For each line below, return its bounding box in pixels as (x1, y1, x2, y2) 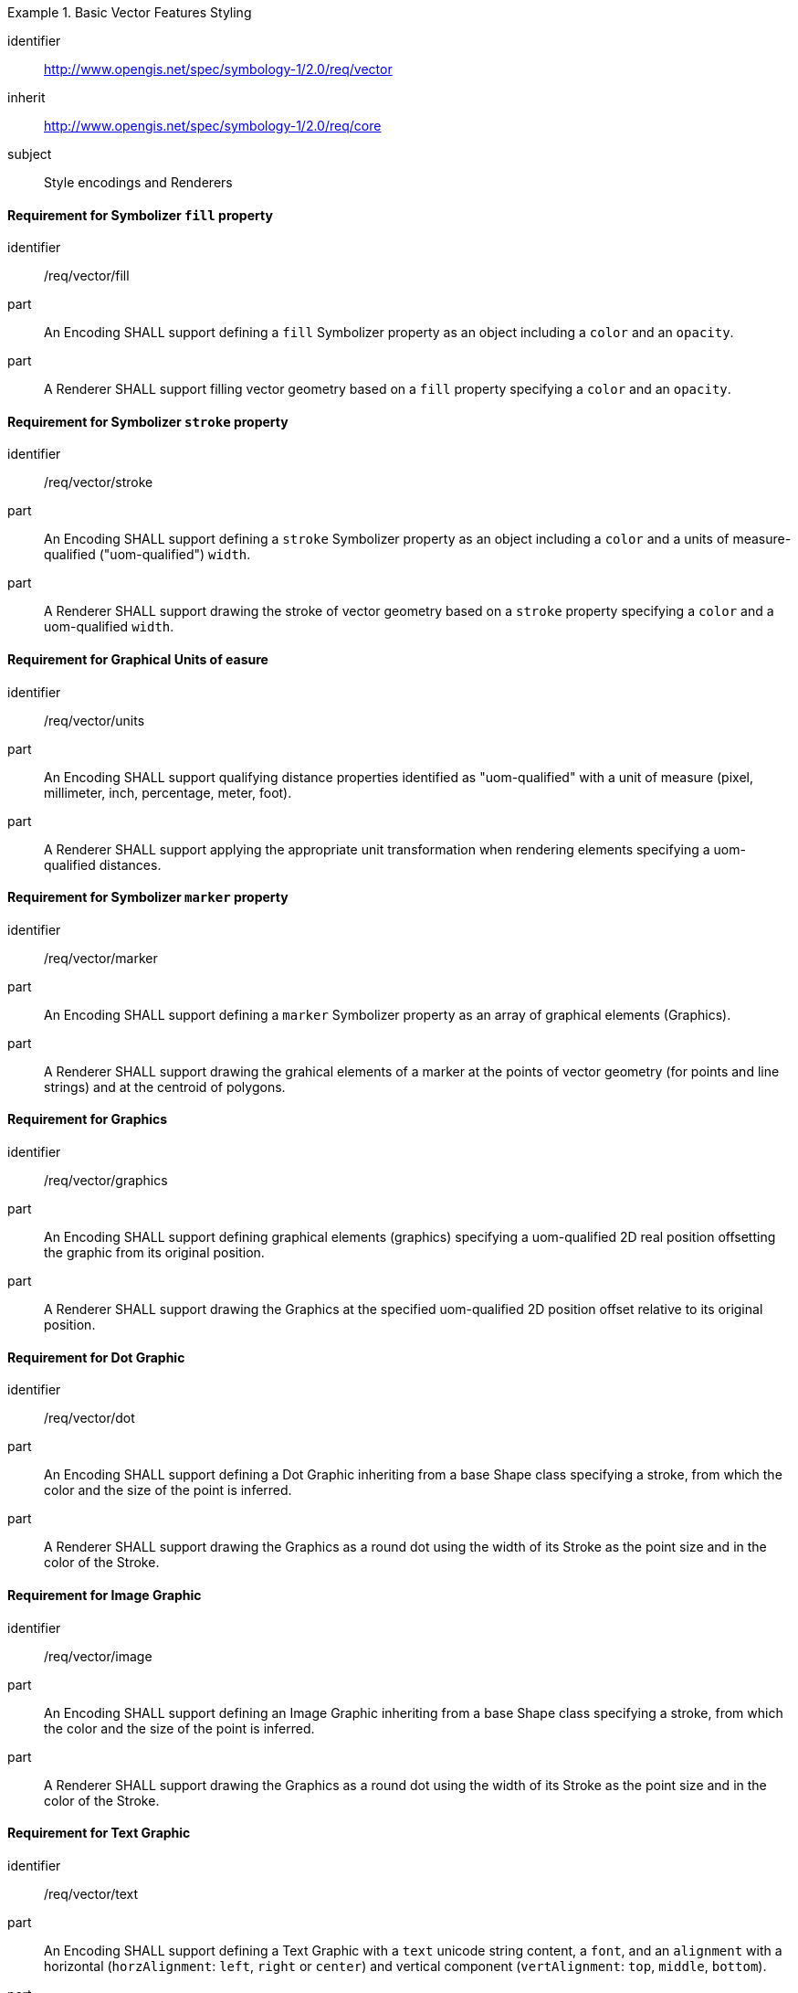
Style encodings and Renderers (44, 175, 233, 190)
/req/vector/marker (44, 949, 158, 966)
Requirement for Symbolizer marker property (7, 889, 289, 906)
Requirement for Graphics (7, 1111, 168, 1128)
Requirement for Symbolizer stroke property (7, 413, 289, 429)
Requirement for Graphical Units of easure (7, 652, 268, 668)
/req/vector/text (44, 1885, 139, 1902)
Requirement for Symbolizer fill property (7, 207, 273, 223)
